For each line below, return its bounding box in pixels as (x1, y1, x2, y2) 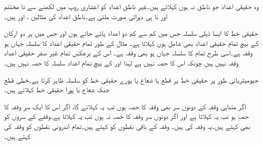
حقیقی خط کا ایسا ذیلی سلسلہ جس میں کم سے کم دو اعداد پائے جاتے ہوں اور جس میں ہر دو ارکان (4, 28, 258, 38)
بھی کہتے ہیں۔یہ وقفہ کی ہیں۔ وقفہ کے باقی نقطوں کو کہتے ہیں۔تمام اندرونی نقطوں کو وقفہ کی (4, 120, 250, 131)
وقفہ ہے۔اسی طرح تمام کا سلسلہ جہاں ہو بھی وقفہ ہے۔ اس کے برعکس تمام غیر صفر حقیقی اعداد (4, 47, 252, 58)
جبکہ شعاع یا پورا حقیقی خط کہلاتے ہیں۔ (4, 84, 110, 95)
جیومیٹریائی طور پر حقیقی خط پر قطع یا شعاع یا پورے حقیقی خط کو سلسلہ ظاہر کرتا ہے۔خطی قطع (4, 74, 258, 85)
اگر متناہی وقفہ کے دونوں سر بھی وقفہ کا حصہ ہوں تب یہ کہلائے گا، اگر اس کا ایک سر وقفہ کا (4, 101, 246, 111)
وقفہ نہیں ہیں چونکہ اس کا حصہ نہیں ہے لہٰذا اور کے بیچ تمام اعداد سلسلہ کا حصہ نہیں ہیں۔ (4, 57, 238, 67)
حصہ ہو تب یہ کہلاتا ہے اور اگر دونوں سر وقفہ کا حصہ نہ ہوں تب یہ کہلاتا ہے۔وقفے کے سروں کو (4, 111, 249, 121)
